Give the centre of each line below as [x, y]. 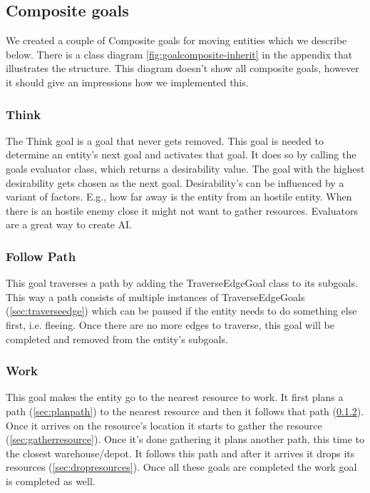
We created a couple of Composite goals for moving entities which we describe [176, 40]
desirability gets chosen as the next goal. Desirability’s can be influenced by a [175, 182]
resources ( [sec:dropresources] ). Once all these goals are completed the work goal [181, 467]
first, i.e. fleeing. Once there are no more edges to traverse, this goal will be [170, 324]
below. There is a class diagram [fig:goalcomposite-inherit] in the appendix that [179, 54]
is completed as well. [51, 481]
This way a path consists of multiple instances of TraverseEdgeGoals [155, 296]
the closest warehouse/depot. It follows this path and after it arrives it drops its [180, 453]
